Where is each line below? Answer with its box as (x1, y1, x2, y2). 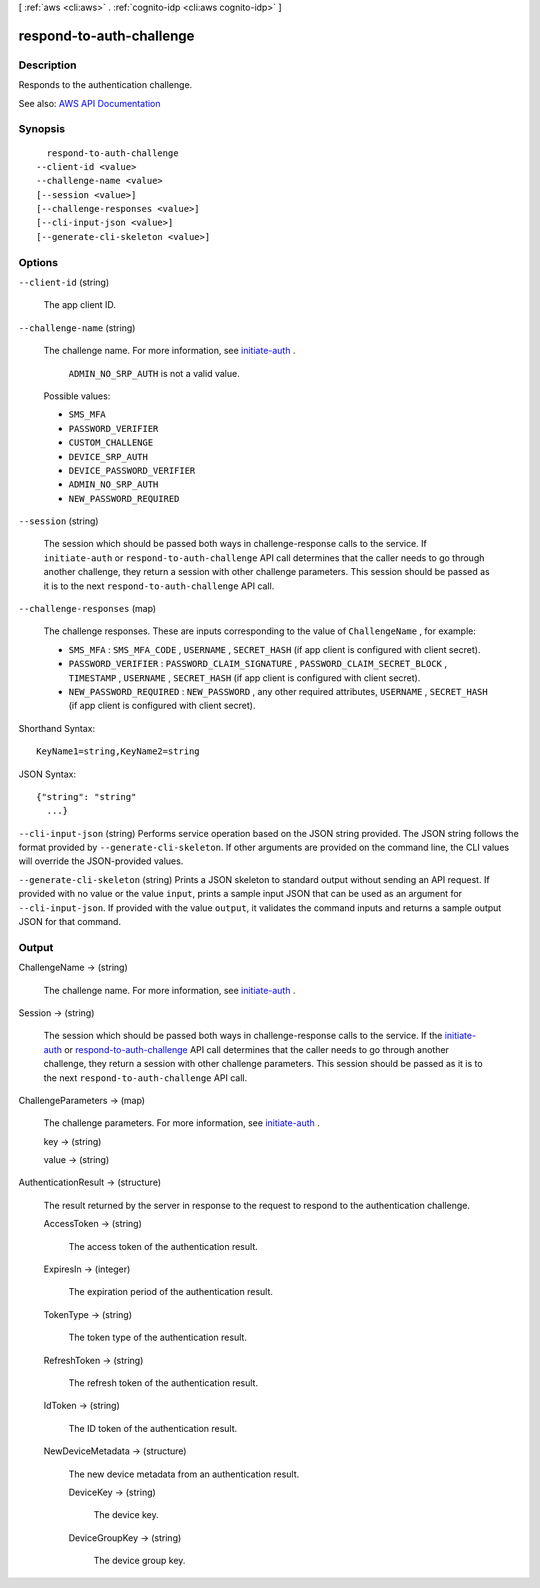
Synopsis (18, 122, 65, 136)
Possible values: (43, 390, 111, 402)
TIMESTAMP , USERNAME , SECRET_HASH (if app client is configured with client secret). (68, 671, 421, 684)
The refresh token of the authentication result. (68, 1377, 259, 1389)
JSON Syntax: (18, 768, 77, 780)
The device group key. (93, 1555, 186, 1567)
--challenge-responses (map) (18, 603, 157, 615)
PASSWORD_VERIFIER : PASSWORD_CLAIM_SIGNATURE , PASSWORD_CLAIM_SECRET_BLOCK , (68, 658, 447, 670)
